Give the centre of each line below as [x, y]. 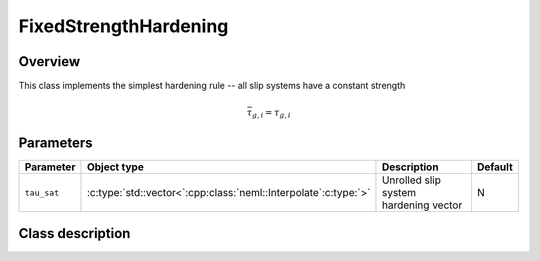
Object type [115, 167]
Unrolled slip [411, 180]
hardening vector [422, 205]
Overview [49, 61]
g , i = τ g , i [271, 113]
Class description [74, 233]
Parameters [55, 143]
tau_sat [42, 192]
